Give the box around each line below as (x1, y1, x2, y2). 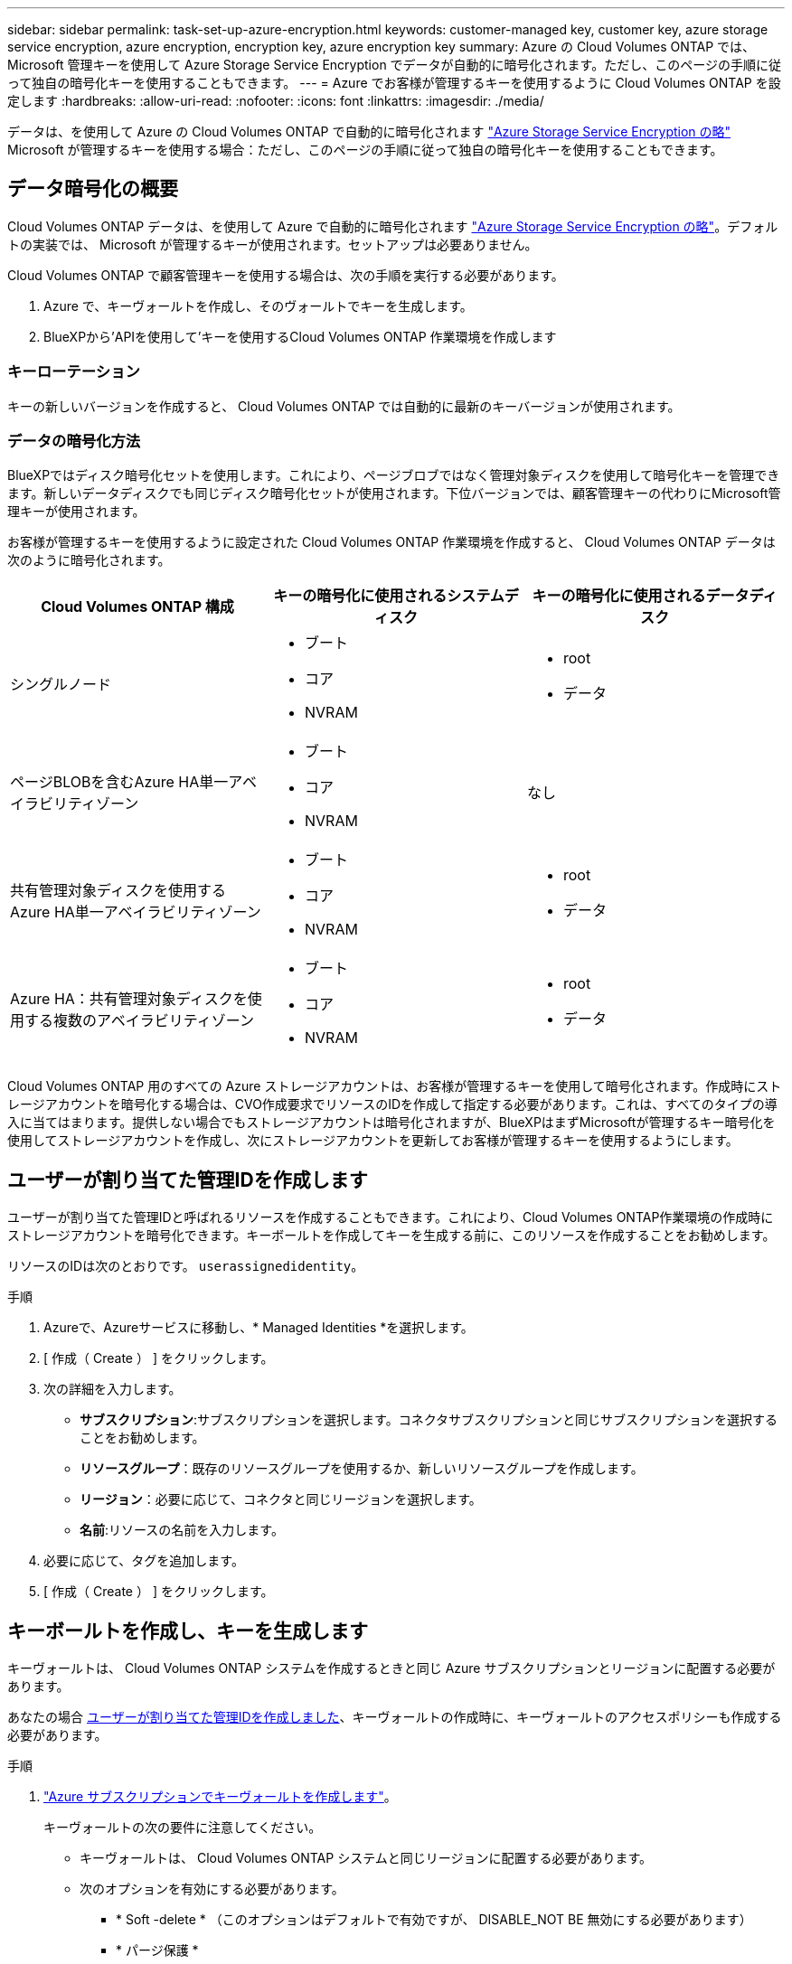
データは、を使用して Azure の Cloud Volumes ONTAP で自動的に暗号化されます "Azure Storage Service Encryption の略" (7, 124, 731, 139)
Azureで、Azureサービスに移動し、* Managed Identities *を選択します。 (43, 1320, 474, 1336)
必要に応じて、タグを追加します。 (43, 1553, 244, 1569)
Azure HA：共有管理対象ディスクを (10, 990, 248, 1009)
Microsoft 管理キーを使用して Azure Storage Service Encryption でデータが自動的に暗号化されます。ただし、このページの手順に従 (7, 57, 781, 72)
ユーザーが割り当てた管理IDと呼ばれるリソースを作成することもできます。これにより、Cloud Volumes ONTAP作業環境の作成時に (7, 1209, 774, 1226)
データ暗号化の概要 (7, 177, 178, 201)
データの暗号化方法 (7, 431, 141, 450)
